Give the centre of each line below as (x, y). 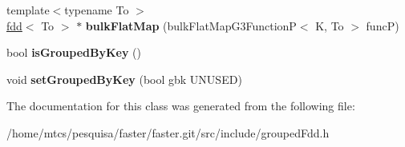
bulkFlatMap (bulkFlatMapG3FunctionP (191, 25)
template (28, 10)
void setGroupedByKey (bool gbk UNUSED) (124, 79)
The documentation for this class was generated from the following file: (181, 106)
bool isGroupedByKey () (74, 52)
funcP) (383, 25)
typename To (97, 10)
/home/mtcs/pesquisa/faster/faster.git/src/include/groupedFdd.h (168, 132)
